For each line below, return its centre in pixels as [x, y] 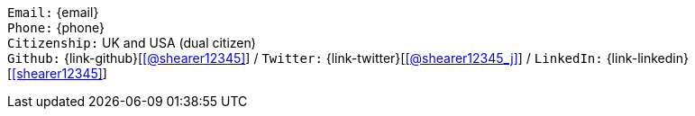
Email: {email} [53, 12]
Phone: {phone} [56, 27]
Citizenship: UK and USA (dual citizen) [132, 43]
